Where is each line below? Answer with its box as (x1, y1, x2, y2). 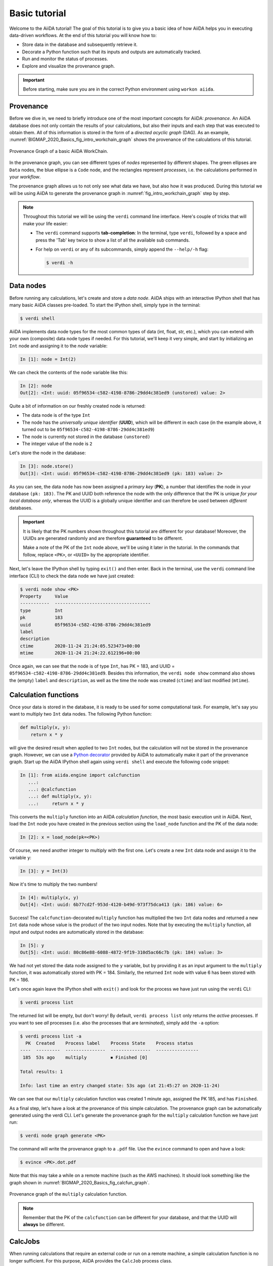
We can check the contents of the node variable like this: (9, 369, 128, 375)
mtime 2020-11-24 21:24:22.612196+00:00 (20, 650, 140, 656)
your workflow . (9, 174, 41, 180)
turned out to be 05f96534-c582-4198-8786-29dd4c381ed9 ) (22, 426, 155, 432)
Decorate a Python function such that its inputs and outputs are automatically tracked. (22, 49, 202, 55)
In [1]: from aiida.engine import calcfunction (20, 772, 140, 778)
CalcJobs (9, 1237, 40, 1246)
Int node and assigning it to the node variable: (9, 342, 108, 349)
